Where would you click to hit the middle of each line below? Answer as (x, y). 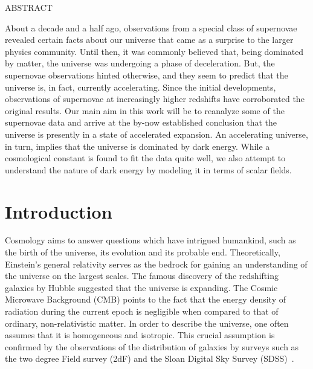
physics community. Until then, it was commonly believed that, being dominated (154, 51)
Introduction (59, 211)
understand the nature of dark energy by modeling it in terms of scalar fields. (148, 169)
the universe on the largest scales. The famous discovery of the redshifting (142, 276)
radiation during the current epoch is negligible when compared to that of (142, 311)
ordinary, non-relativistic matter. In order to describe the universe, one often (147, 323)
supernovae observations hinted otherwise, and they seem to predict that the (147, 75)
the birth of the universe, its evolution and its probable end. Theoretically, (143, 252)
